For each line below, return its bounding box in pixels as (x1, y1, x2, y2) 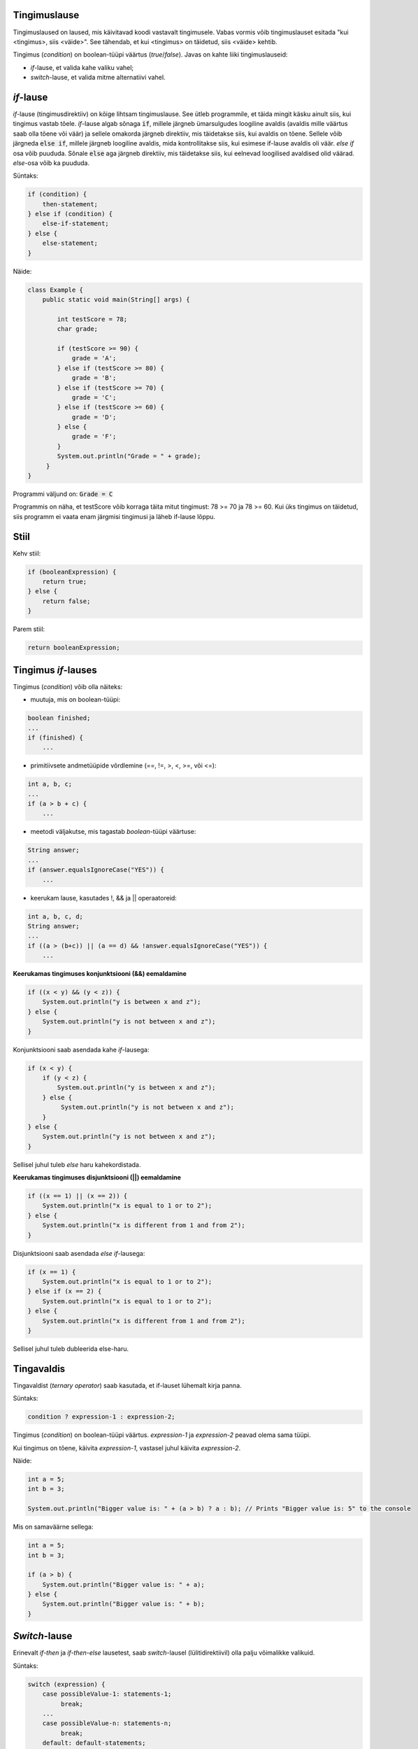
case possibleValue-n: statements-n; (42, 1720, 172, 1727)
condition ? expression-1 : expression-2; (27, 1413, 175, 1421)
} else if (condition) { (27, 210, 113, 218)
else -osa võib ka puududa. (13, 158, 90, 167)
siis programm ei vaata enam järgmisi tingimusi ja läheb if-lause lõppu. (13, 512, 216, 521)
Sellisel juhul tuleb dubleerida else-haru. (13, 1344, 129, 1353)
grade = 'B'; (71, 374, 117, 382)
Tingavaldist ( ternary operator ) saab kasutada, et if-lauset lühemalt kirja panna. (13, 1381, 242, 1389)
